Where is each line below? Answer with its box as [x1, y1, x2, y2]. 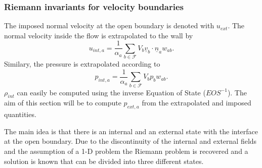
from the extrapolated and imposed [142, 97, 251, 108]
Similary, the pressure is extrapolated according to [4, 59, 160, 69]
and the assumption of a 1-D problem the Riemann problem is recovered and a [4, 145, 248, 156]
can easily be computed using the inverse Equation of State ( [17, 87, 206, 97]
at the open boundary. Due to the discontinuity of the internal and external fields [4, 136, 257, 146]
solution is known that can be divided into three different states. [4, 155, 204, 166]
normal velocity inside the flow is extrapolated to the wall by [4, 30, 193, 40]
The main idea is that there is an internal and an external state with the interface [4, 126, 258, 136]
